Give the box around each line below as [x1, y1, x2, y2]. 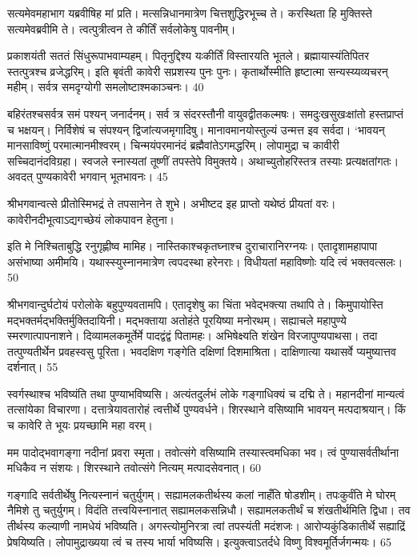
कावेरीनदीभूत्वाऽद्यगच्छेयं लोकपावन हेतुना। [7, 210, 174, 227]
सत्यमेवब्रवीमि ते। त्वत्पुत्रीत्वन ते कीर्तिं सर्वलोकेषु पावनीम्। [7, 20, 236, 37]
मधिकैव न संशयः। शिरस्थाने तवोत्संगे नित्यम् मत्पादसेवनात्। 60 [7, 459, 262, 476]
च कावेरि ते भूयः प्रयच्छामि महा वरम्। [7, 417, 153, 434]
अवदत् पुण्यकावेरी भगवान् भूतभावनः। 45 [7, 168, 168, 185]
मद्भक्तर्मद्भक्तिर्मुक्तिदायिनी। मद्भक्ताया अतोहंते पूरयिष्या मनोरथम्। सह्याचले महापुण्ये [7, 311, 347, 328]
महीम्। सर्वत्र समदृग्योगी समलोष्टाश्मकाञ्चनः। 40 [7, 78, 204, 95]
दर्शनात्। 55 [7, 358, 58, 375]
